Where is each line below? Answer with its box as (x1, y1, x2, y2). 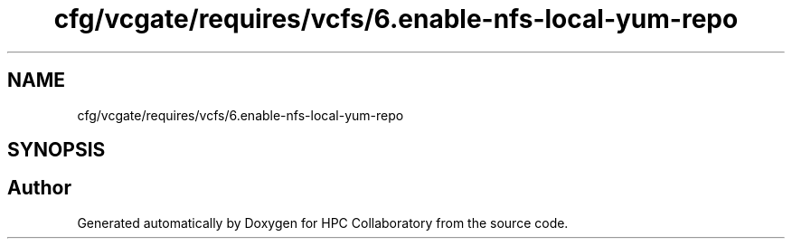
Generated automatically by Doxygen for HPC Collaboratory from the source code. (77, 214, 569, 231)
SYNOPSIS (7, 138, 106, 162)
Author (7, 176, 71, 200)
